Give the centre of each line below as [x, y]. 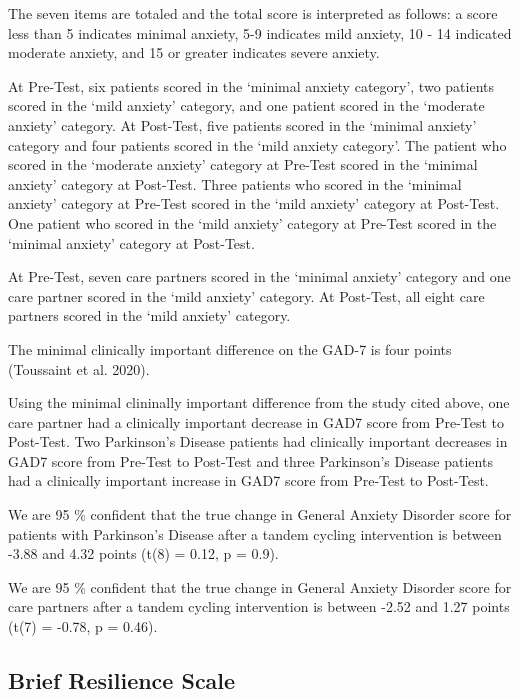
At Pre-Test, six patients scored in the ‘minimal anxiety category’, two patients [251, 85]
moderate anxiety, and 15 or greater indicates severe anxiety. [194, 52]
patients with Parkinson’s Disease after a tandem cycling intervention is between [255, 533]
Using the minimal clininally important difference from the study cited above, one [259, 402]
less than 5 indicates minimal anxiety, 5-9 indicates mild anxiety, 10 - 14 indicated [260, 32]
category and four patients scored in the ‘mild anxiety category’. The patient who [257, 144]
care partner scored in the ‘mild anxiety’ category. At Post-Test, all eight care [246, 295]
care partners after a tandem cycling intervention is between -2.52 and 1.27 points [259, 606]
